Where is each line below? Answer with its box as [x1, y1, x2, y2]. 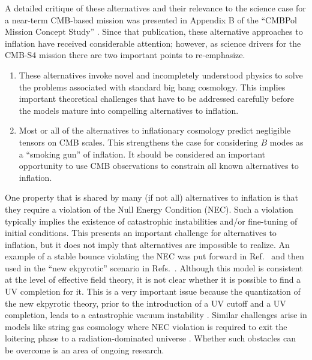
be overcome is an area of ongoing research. [5, 344, 164, 356]
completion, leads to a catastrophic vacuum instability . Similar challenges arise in [5, 308, 307, 321]
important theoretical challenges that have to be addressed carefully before [19, 92, 294, 105]
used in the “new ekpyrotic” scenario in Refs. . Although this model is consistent [5, 261, 303, 274]
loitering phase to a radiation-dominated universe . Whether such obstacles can [5, 332, 296, 344]
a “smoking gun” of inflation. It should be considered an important [19, 147, 266, 160]
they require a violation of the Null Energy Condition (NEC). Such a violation [5, 202, 293, 215]
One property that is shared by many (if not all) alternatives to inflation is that [5, 191, 298, 204]
